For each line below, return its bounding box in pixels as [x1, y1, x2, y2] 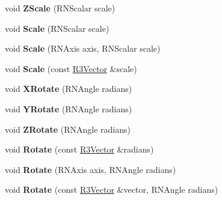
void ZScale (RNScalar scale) [5, 2, 116, 14]
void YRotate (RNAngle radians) [5, 102, 132, 115]
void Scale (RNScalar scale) [5, 22, 109, 34]
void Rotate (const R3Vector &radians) [5, 143, 154, 156]
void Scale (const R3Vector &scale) [5, 62, 137, 74]
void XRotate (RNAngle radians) [5, 82, 132, 95]
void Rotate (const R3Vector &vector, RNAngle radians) [5, 183, 218, 196]
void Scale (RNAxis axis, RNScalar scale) [5, 42, 161, 55]
